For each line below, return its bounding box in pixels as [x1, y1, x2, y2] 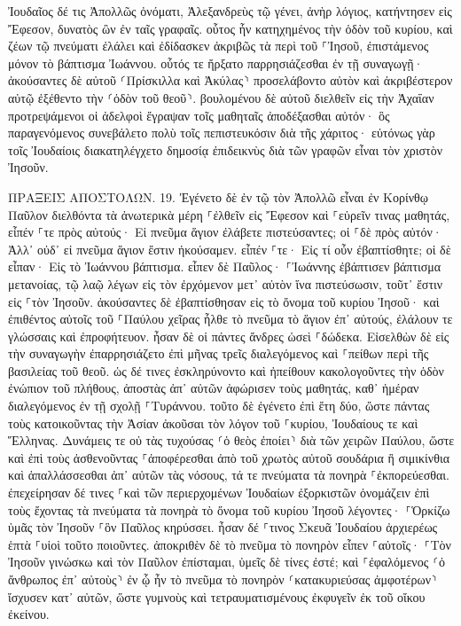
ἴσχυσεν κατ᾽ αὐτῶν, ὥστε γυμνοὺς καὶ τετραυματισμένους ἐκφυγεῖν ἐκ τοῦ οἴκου [8, 587, 426, 606]
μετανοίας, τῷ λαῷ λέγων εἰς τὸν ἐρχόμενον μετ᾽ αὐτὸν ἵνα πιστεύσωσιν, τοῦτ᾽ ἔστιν [8, 274, 443, 293]
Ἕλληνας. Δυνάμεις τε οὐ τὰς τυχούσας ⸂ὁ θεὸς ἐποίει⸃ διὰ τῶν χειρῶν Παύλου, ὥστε [8, 431, 455, 450]
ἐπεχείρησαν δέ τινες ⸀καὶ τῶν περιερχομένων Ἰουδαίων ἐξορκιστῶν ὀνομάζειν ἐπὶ [8, 483, 430, 502]
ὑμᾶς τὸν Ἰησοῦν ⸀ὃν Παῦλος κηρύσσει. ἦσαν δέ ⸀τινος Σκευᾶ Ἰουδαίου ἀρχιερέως [8, 518, 438, 536]
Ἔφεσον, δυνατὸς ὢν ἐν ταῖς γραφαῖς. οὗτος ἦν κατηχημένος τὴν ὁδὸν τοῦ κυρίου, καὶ [8, 19, 453, 37]
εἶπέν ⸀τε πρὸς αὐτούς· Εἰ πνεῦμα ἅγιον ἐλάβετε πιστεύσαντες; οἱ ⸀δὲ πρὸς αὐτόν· [8, 223, 442, 241]
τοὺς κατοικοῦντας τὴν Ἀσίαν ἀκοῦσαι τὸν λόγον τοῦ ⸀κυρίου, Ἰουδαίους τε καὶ [8, 413, 418, 432]
